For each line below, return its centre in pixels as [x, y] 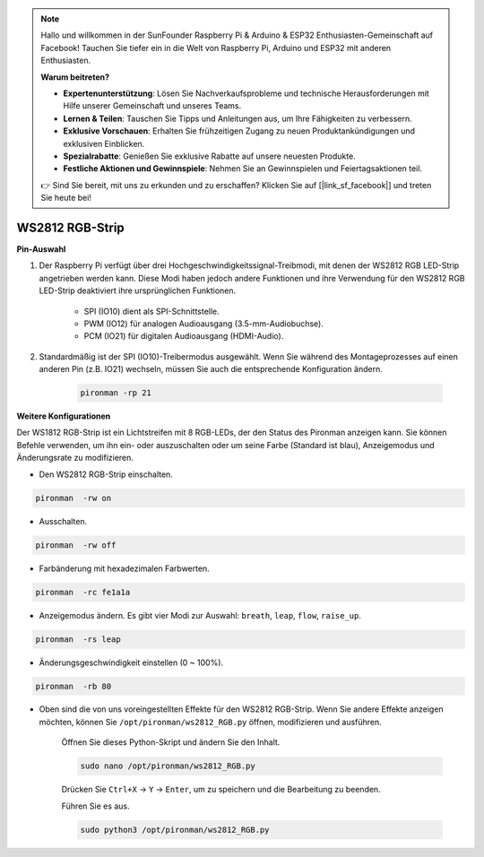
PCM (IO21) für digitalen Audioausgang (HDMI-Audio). [184, 336]
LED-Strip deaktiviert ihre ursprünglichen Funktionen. [138, 290]
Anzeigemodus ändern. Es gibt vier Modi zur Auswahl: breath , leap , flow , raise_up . [200, 615]
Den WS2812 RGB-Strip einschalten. [106, 474]
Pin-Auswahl [41, 249]
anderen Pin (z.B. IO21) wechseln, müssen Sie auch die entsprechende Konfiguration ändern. [211, 369]
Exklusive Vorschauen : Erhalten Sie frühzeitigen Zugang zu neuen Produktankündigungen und [239, 131]
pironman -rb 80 [73, 686]
